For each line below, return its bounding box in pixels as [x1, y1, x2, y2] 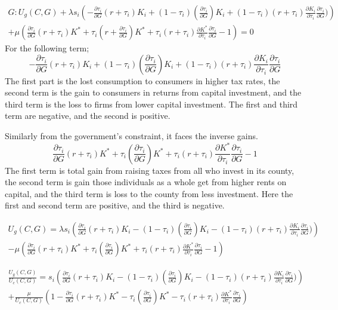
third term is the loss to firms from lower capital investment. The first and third [5, 97, 298, 110]
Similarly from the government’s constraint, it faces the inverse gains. [5, 130, 258, 142]
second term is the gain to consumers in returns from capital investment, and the [5, 86, 302, 99]
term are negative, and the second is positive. [5, 109, 170, 122]
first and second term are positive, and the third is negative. [5, 199, 225, 211]
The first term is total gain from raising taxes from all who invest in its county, [5, 164, 294, 176]
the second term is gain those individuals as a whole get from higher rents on [5, 176, 287, 188]
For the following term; [5, 42, 89, 54]
